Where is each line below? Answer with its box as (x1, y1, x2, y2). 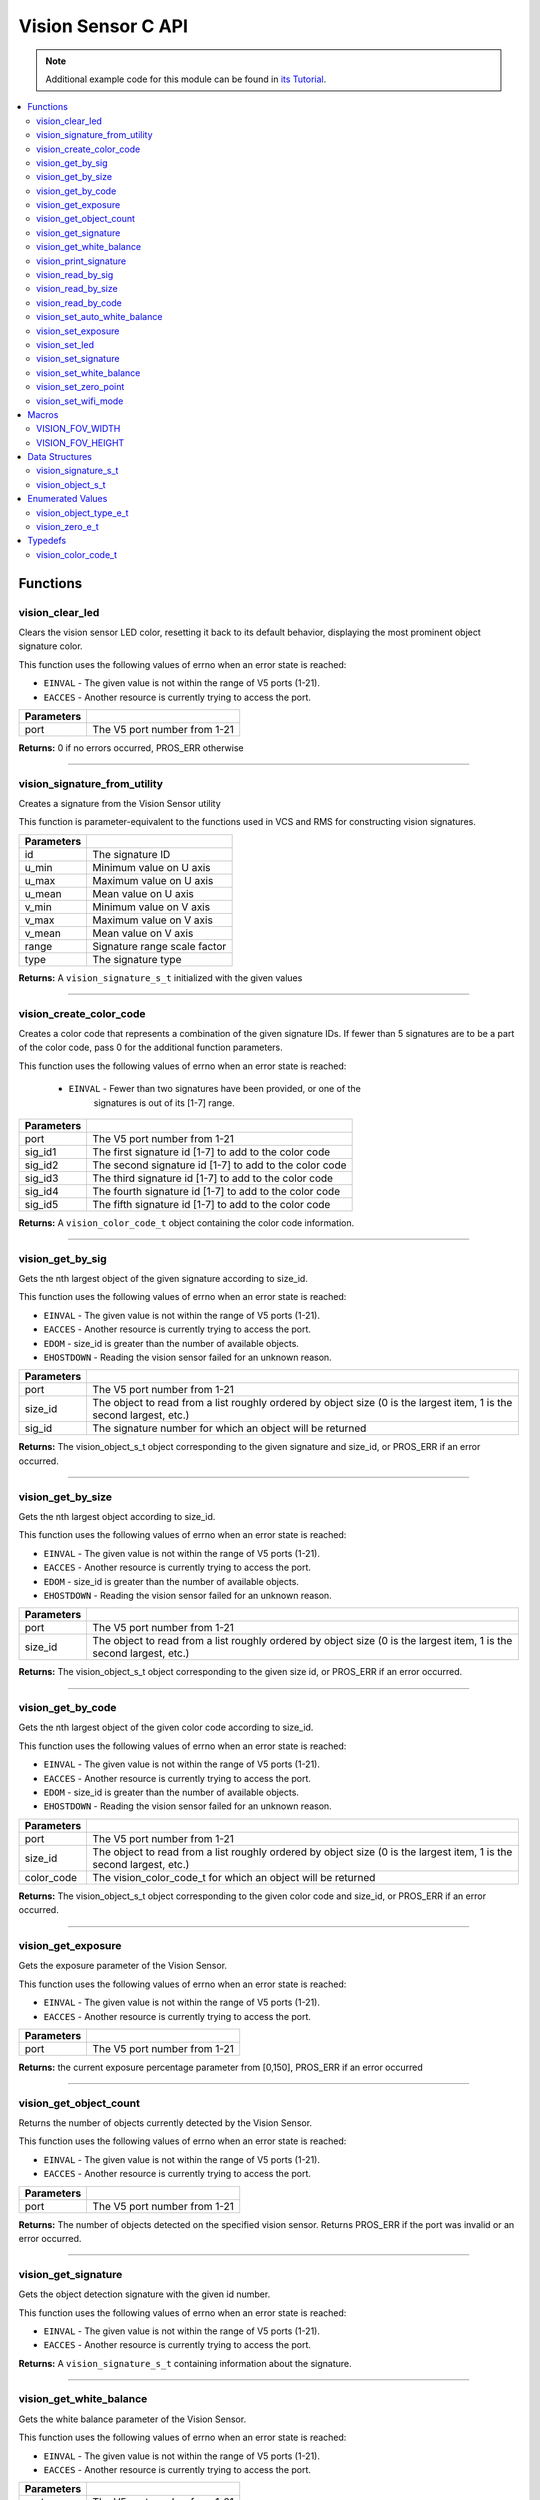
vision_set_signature (36, 353, 120, 365)
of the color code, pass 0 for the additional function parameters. (18, 1041, 284, 1054)
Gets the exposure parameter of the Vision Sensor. (18, 1960, 228, 1972)
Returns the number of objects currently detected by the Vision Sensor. (18, 2117, 313, 2129)
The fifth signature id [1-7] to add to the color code (92, 1197, 331, 1211)
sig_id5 (24, 1197, 59, 1211)
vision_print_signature (36, 255, 127, 267)
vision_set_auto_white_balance (36, 311, 163, 323)
